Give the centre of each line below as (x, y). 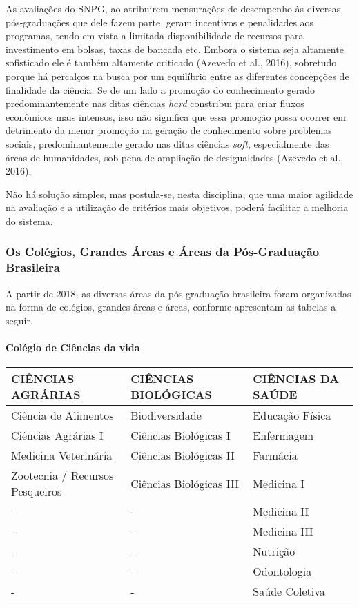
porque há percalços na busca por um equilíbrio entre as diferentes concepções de (177, 76)
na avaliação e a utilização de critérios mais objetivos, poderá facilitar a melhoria (177, 207)
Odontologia (282, 571)
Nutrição (274, 551)
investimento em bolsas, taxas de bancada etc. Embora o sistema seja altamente (175, 49)
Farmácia (275, 455)
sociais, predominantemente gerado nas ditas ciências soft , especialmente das (167, 143)
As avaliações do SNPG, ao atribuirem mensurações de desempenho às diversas (173, 8)
